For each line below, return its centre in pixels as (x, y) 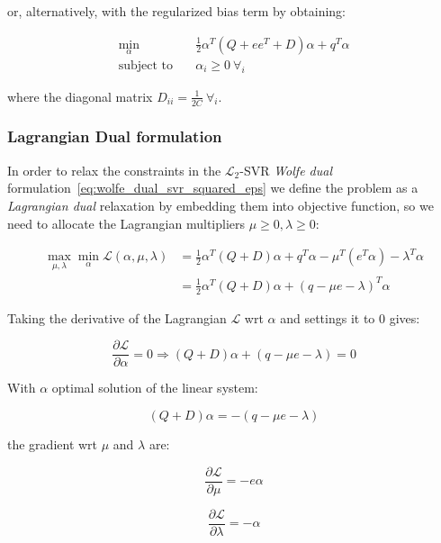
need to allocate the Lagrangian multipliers (126, 223)
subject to (145, 65)
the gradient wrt (53, 443)
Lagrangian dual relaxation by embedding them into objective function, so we (220, 205)
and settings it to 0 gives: (350, 317)
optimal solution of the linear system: (155, 388)
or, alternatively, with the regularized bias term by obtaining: (176, 11)
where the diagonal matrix (80, 96)
